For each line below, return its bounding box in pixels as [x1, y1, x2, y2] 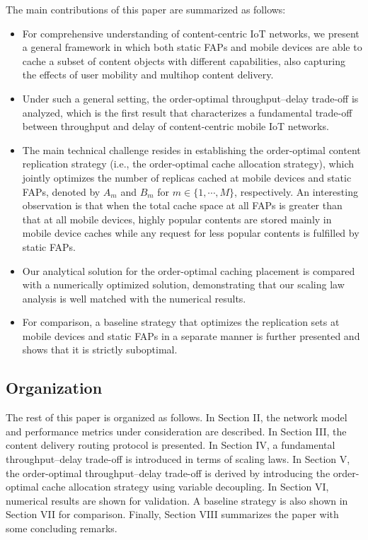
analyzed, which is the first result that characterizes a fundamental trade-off [22, 105, 352, 119]
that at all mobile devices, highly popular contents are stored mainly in [22, 211, 332, 226]
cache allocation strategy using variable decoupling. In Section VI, [42, 479, 329, 494]
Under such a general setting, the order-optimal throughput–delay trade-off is [22, 90, 359, 105]
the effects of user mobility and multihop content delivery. [22, 67, 274, 82]
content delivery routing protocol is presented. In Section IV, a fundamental [6, 438, 335, 452]
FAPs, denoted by [22, 184, 100, 199]
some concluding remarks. [6, 521, 117, 536]
